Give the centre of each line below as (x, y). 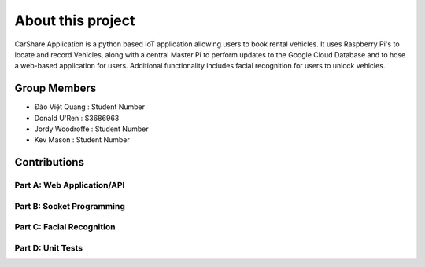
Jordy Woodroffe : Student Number (91, 129)
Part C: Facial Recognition (65, 227)
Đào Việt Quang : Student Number (90, 107)
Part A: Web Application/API (70, 185)
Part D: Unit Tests (48, 247)
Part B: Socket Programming (70, 206)
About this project (75, 20)
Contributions (49, 162)
